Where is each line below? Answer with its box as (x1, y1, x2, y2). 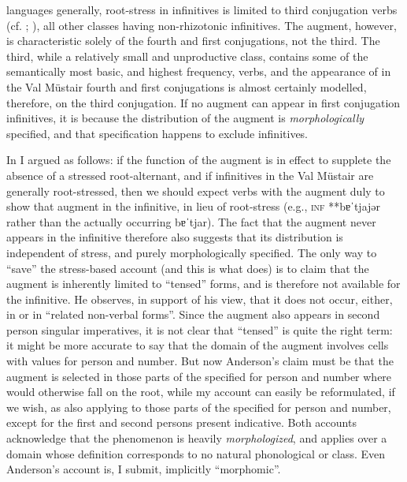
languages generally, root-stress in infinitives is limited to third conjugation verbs (6, 2, 398, 17)
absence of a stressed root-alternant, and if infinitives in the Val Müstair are (6, 166, 374, 183)
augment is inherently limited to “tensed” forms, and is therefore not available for (6, 275, 401, 292)
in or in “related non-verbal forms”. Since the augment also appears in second (6, 306, 380, 323)
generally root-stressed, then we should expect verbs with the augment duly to (6, 182, 385, 199)
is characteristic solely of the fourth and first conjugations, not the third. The (6, 32, 380, 49)
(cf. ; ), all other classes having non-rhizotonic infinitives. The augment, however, (6, 17, 397, 33)
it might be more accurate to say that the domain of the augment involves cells (6, 337, 389, 353)
